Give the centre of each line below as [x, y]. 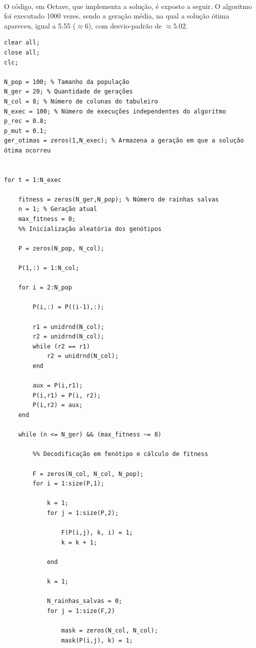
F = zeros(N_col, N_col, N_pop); [88, 474]
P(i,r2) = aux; [58, 405]
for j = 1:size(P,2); [83, 513]
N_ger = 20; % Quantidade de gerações [68, 92]
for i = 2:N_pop [45, 288]
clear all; [22, 43]
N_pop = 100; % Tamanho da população [67, 82]
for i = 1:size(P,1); [68, 484]
